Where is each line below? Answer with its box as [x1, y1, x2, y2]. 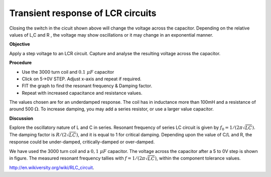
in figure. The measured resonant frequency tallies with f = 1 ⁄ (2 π [9, 155, 146, 161]
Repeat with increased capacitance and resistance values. [22, 90, 143, 96]
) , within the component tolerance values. [155, 155, 241, 161]
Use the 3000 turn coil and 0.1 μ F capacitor [22, 69, 114, 75]
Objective [9, 41, 30, 47]
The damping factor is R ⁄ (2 [9, 132, 67, 138]
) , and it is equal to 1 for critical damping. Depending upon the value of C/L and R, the [76, 132, 252, 138]
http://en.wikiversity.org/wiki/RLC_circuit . [9, 164, 94, 170]
